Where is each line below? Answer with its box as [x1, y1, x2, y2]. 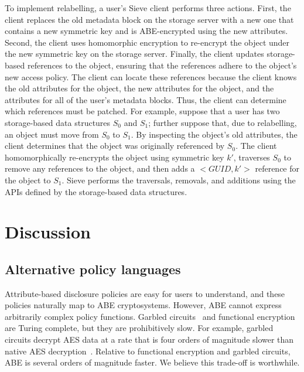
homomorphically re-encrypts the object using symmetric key [5, 151, 224, 163]
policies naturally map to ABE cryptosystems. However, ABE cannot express [5, 299, 282, 311]
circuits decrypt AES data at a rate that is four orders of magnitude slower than [5, 333, 294, 346]
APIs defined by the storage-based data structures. [5, 185, 187, 197]
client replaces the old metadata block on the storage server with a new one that [5, 13, 294, 25]
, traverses [233, 151, 270, 163]
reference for [255, 162, 300, 175]
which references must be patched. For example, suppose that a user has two [5, 105, 280, 117]
